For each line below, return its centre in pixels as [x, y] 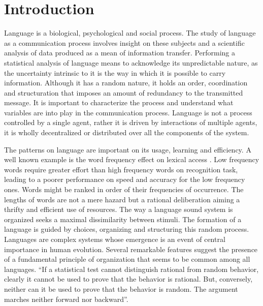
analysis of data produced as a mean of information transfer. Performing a [120, 53]
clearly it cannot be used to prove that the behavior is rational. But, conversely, [128, 279]
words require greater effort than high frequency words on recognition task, [121, 169]
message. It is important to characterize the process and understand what [119, 102]
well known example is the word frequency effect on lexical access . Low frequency [132, 159]
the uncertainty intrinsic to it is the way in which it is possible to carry [115, 72]
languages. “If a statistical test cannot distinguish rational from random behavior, [131, 269]
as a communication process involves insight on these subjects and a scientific [124, 42]
